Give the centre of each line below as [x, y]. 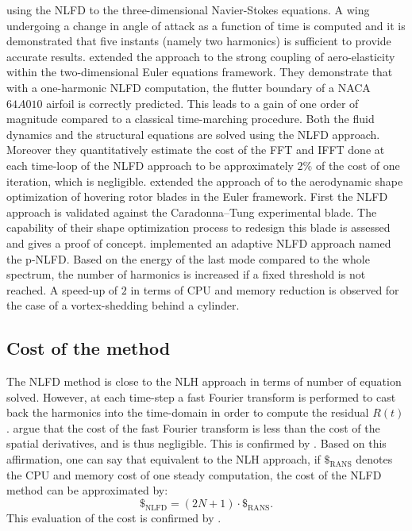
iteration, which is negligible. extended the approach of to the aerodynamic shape [205, 181]
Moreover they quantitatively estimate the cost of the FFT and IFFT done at [196, 150]
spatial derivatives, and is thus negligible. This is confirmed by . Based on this [196, 443]
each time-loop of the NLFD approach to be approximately [150, 165]
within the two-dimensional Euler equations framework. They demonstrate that [200, 72]
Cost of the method [89, 348]
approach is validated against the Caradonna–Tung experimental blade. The [192, 212]
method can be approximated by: [87, 490]
